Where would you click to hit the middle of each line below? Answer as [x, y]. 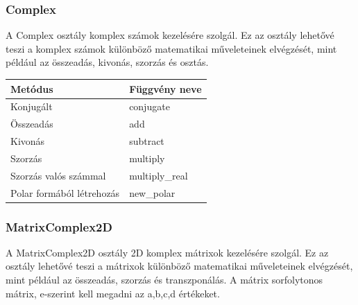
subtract [147, 141]
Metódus [32, 88]
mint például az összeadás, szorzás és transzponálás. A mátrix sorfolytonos [164, 280]
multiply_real [159, 175]
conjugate [150, 106]
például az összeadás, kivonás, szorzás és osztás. [107, 62]
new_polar [152, 192]
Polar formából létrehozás [65, 192]
